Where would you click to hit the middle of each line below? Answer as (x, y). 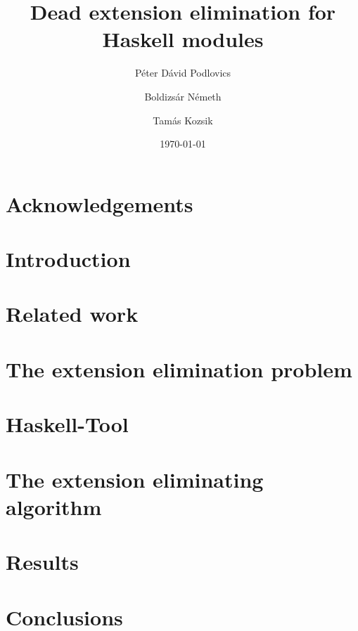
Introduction (68, 259)
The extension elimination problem (179, 369)
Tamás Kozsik (183, 120)
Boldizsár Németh (183, 96)
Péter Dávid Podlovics (183, 73)
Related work (72, 314)
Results (42, 562)
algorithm (54, 506)
